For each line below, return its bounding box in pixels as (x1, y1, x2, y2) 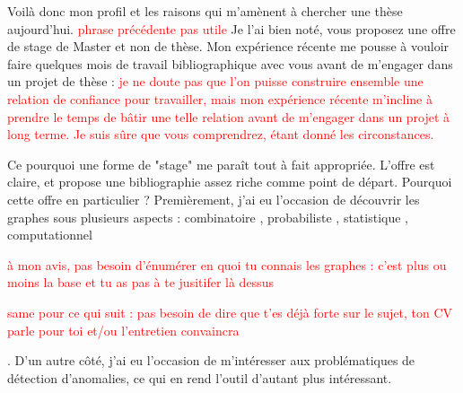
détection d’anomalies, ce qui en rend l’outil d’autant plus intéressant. (7, 368, 392, 387)
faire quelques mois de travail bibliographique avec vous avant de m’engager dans (7, 54, 453, 73)
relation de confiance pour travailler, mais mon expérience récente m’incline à (7, 89, 432, 108)
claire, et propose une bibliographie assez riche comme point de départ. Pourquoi (7, 172, 452, 191)
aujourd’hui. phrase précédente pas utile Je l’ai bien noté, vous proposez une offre (7, 19, 456, 38)
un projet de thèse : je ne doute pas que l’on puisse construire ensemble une (7, 72, 424, 91)
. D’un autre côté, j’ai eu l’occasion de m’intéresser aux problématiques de (7, 351, 415, 370)
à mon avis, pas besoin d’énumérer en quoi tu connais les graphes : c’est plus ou (7, 255, 447, 274)
